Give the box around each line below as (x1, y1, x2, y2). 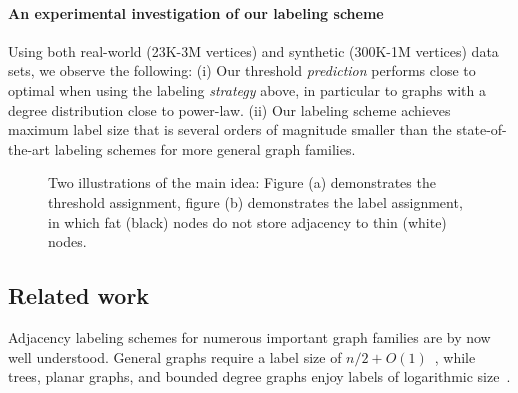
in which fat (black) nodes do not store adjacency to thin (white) (48, 211, 447, 232)
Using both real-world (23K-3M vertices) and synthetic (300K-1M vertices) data (8, 40, 499, 61)
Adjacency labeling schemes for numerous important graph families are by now (8, 326, 491, 347)
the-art (8, 138, 51, 159)
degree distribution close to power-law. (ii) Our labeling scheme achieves (8, 99, 451, 120)
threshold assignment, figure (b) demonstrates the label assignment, (48, 191, 463, 212)
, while (434, 346, 476, 367)
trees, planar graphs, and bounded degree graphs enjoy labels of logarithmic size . (8, 366, 511, 387)
